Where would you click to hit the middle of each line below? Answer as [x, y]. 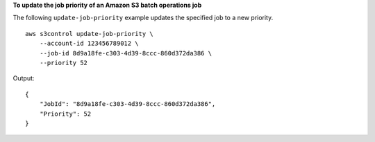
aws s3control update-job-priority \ [90, 34]
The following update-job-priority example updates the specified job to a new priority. [143, 18]
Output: [24, 78]
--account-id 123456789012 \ [89, 44]
